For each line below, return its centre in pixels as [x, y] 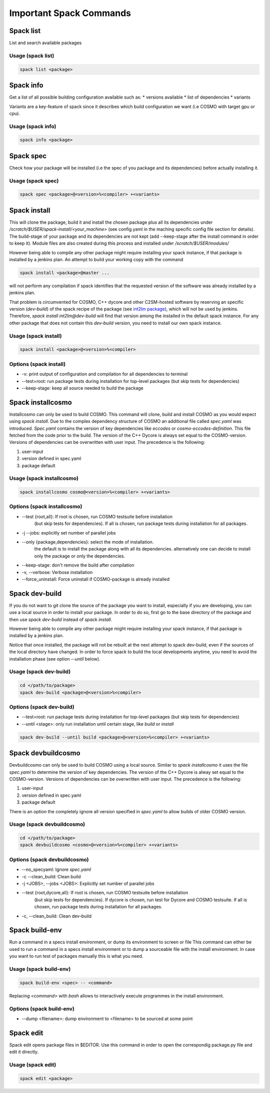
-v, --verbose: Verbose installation [57, 572]
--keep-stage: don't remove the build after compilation [78, 565]
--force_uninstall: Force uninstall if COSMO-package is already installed [96, 579]
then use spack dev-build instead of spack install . [61, 619]
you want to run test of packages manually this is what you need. [76, 956]
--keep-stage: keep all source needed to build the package [82, 388]
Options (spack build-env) [42, 1008]
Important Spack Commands [70, 13]
